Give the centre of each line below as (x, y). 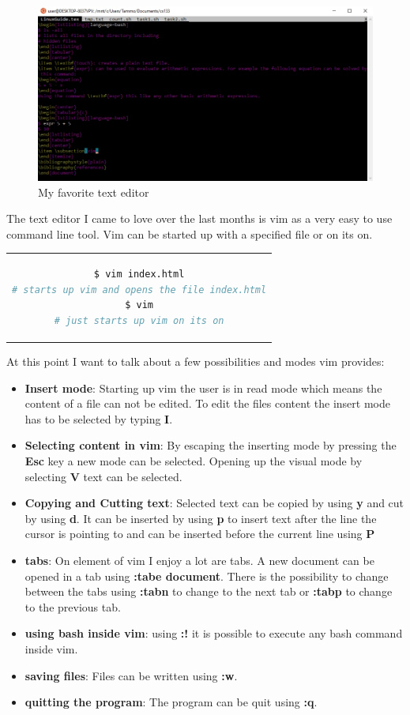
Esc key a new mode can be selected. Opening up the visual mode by (194, 461)
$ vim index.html (139, 275)
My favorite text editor (94, 192)
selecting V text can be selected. (103, 476)
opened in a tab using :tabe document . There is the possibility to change (207, 576)
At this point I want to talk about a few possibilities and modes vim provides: (196, 361)
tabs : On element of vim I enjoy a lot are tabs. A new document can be (199, 561)
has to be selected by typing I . (99, 418)
